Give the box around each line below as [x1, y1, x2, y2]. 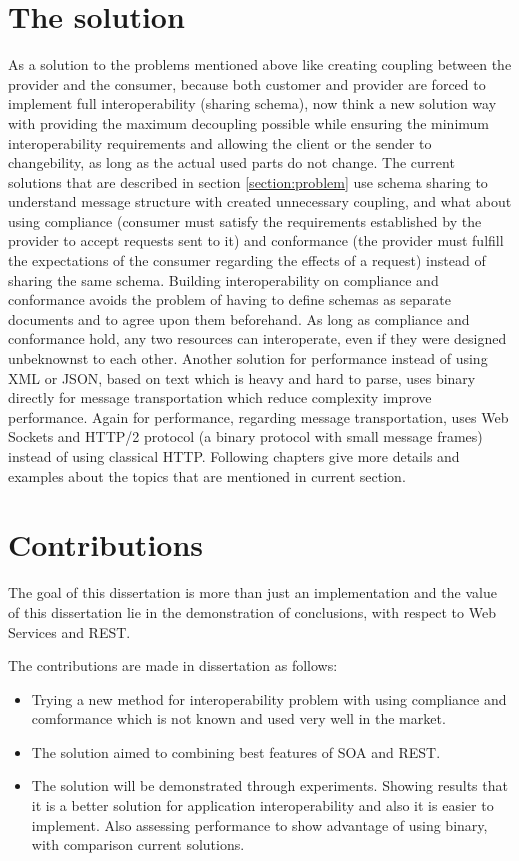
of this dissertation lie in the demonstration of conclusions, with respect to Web [8, 601, 496, 622]
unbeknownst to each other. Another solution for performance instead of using [8, 348, 488, 369]
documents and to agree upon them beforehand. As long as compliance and [8, 308, 470, 329]
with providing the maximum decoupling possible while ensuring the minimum [8, 112, 490, 133]
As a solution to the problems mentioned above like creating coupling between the [8, 54, 512, 75]
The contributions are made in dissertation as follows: [8, 655, 338, 676]
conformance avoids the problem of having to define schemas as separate [8, 289, 452, 310]
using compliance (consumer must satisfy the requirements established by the [8, 210, 482, 231]
